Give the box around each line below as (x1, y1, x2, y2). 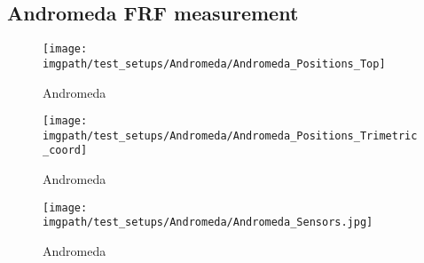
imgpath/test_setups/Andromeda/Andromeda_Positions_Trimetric (43, 129, 418, 142)
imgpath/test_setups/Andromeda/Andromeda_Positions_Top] (43, 57, 386, 70)
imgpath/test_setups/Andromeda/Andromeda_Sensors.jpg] (43, 216, 373, 229)
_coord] (43, 144, 88, 157)
